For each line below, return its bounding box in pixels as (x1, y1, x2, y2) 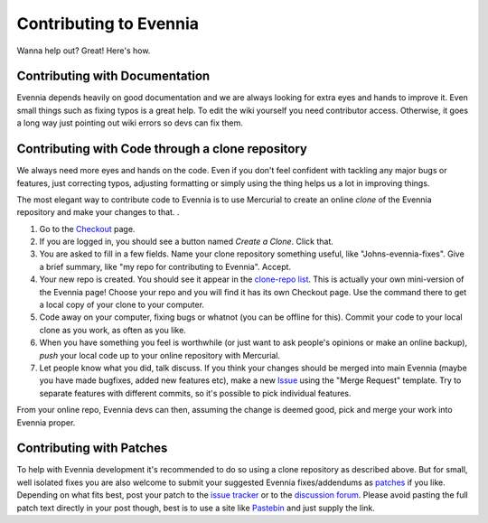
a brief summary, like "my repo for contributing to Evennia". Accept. (39, 261, 292, 272)
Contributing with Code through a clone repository (16, 141, 307, 157)
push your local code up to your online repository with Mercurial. (39, 350, 280, 360)
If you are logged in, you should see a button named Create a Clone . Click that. (39, 236, 333, 247)
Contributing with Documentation (16, 69, 211, 84)
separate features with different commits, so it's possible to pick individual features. (39, 388, 352, 398)
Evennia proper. (16, 416, 76, 428)
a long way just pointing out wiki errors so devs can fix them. (16, 117, 244, 128)
